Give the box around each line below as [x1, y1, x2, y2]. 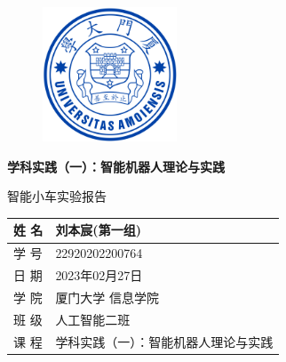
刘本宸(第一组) [55, 221, 141, 239]
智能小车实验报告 [7, 187, 107, 205]
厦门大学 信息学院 [55, 287, 160, 306]
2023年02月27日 [55, 266, 143, 285]
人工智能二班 [55, 310, 131, 328]
